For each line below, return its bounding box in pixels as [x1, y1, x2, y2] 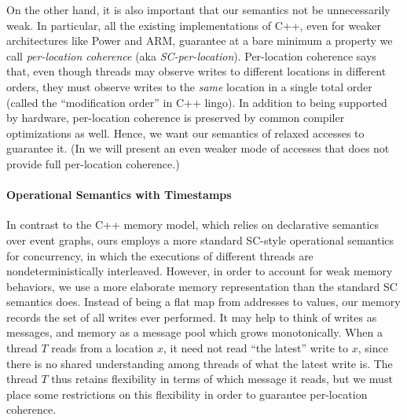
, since [357, 340, 388, 356]
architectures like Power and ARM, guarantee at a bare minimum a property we [6, 32, 393, 49]
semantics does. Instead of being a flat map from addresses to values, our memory [6, 293, 401, 310]
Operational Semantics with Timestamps [6, 186, 232, 203]
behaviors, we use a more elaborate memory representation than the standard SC [6, 278, 398, 294]
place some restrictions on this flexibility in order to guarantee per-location [6, 385, 368, 402]
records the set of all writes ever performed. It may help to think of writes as [6, 308, 377, 325]
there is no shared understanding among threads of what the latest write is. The [6, 355, 393, 371]
